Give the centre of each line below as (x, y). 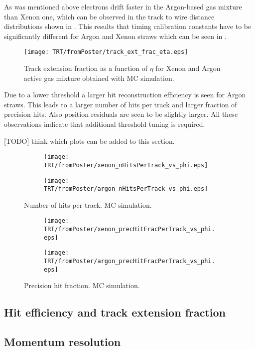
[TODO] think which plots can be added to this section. (89, 141)
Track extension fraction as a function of (86, 68)
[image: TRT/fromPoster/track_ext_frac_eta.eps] (106, 52)
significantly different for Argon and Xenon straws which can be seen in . (115, 36)
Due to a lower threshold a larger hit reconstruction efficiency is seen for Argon (125, 95)
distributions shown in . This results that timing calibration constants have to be (128, 26)
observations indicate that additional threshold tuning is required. (105, 124)
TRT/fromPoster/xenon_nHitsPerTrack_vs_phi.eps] (126, 165)
